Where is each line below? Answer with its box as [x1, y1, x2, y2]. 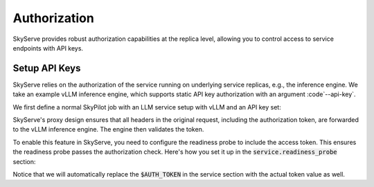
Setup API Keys [12, 62, 81, 74]
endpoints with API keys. [12, 44, 83, 52]
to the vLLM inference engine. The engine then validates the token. [12, 125, 204, 134]
